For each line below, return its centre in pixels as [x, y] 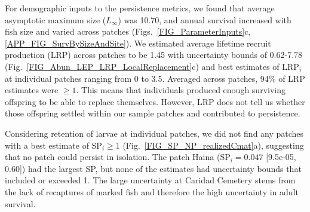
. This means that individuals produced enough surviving [181, 90]
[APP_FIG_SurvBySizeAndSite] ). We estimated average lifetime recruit [138, 43]
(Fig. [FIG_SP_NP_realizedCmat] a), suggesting [213, 145]
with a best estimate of [47, 145]
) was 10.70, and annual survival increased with [205, 19]
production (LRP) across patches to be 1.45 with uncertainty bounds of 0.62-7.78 [154, 55]
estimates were [32, 90]
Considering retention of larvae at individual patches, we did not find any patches [154, 133]
